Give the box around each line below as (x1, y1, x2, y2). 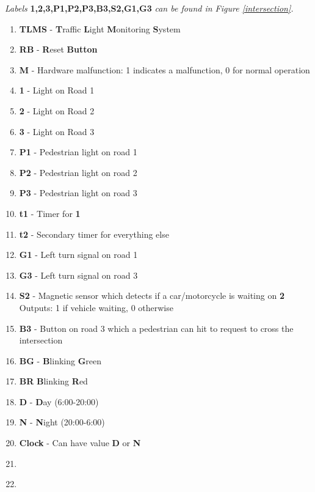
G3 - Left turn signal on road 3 (19, 268, 138, 281)
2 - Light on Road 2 (19, 104, 95, 117)
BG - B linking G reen (19, 354, 102, 367)
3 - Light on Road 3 (19, 125, 95, 138)
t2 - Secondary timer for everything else (19, 227, 169, 240)
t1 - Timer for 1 (19, 207, 81, 219)
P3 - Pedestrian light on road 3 (19, 186, 137, 199)
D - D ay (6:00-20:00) (19, 395, 99, 408)
